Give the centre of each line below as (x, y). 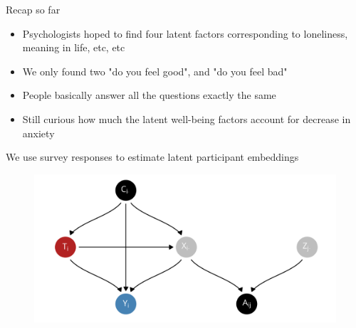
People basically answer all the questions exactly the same (149, 95)
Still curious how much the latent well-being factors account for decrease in (187, 118)
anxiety (38, 133)
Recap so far (33, 9)
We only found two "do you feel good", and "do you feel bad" (155, 71)
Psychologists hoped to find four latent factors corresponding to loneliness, (185, 33)
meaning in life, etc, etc (74, 47)
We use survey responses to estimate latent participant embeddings (152, 157)
